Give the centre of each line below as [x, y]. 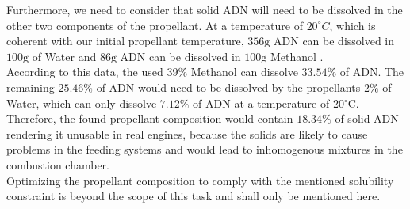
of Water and [64, 56]
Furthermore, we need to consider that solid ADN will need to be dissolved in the [205, 9]
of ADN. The [372, 72]
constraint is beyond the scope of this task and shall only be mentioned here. [194, 196]
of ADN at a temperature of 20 [268, 103]
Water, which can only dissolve [82, 103]
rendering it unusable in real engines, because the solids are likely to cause [187, 133]
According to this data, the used [85, 72]
